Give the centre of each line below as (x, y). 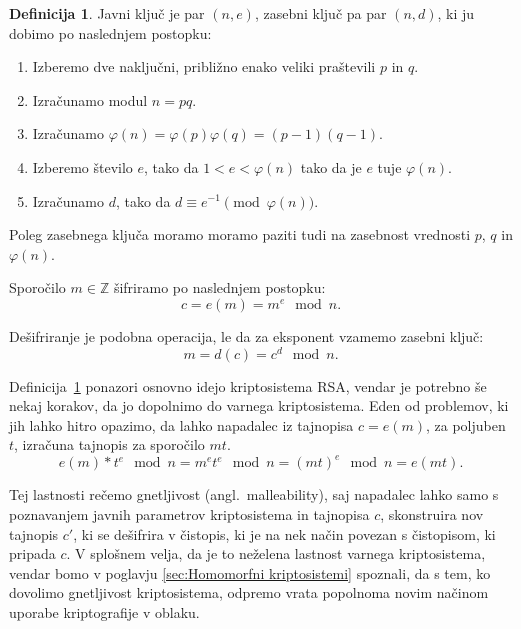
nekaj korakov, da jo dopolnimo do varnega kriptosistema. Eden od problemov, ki (259, 405)
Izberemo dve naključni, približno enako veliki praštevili (204, 66)
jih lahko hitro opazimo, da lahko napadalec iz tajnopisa (181, 424)
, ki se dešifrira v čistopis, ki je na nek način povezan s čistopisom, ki (284, 533)
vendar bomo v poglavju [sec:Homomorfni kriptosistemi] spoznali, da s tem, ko (250, 572)
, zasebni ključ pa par (320, 13)
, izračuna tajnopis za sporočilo (109, 444)
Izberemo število (82, 166)
